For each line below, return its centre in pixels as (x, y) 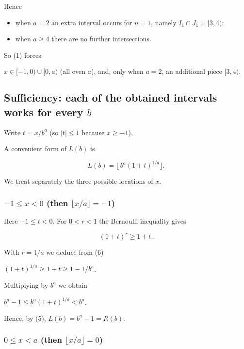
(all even (73, 71)
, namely (164, 22)
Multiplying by (26, 285)
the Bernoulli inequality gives (143, 221)
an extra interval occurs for (92, 22)
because (93, 132)
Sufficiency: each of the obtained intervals (111, 97)
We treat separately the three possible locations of (79, 181)
